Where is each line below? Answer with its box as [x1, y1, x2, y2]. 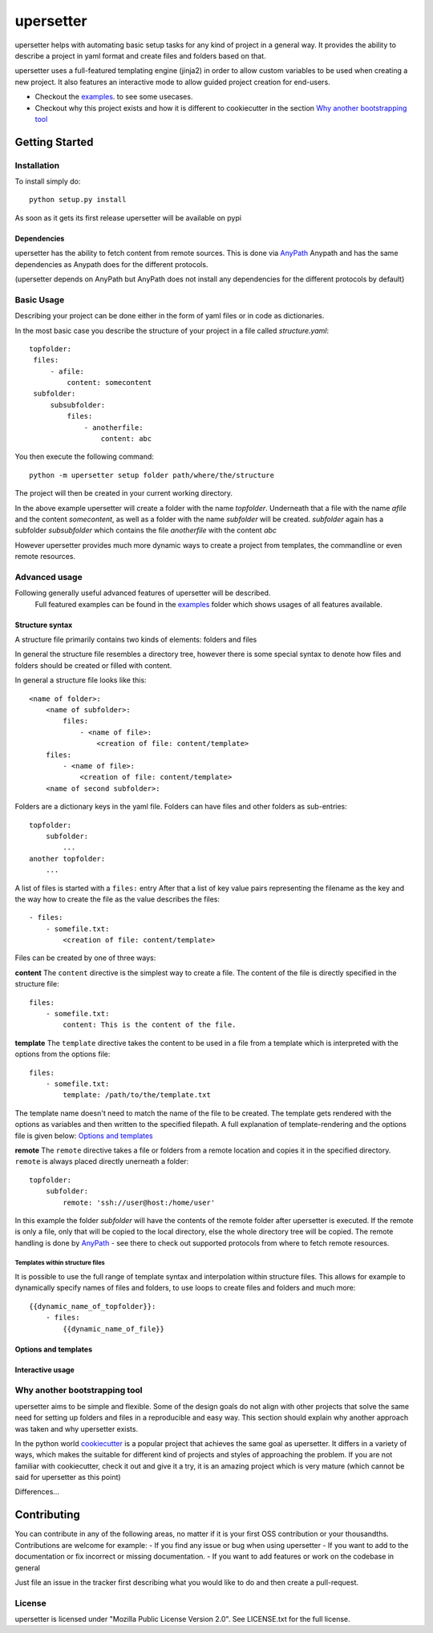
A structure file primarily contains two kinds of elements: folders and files [14, 634, 257, 645]
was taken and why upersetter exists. [14, 1424, 139, 1433]
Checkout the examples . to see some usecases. [34, 92, 193, 102]
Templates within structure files [14, 1259, 106, 1267]
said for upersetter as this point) [14, 1473, 121, 1482]
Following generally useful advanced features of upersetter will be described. [14, 588, 271, 598]
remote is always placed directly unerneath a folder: [14, 1157, 189, 1166]
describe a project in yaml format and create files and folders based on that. [14, 51, 266, 60]
